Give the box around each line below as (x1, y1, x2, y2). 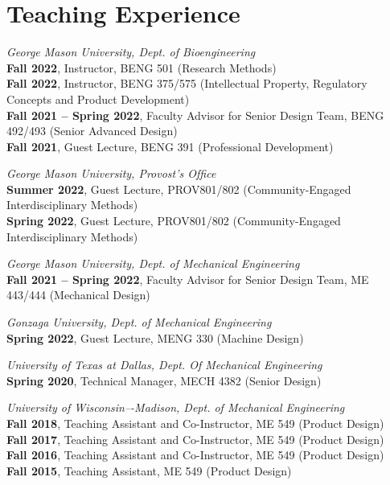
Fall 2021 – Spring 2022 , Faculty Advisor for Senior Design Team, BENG (6, 106, 384, 123)
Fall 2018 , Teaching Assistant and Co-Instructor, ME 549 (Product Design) (6, 415, 384, 431)
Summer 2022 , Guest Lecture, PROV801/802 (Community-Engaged (6, 180, 351, 197)
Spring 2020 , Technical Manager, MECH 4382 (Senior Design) (6, 372, 322, 388)
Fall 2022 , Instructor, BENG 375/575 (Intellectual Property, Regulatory (6, 75, 367, 92)
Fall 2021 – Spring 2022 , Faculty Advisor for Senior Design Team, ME (6, 270, 369, 287)
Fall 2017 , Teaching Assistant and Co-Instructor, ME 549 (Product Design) (6, 430, 384, 447)
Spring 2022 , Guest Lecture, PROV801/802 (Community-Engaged (6, 212, 341, 229)
